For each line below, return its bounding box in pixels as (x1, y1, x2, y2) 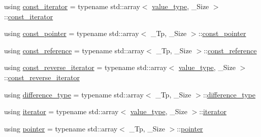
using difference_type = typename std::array (4, 89, 144, 99)
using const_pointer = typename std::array (4, 28, 139, 39)
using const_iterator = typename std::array (4, 1, 140, 11)
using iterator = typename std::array (4, 106, 119, 117)
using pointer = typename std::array (4, 123, 118, 133)
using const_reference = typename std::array (4, 45, 145, 55)
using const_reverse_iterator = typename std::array (4, 62, 167, 73)
